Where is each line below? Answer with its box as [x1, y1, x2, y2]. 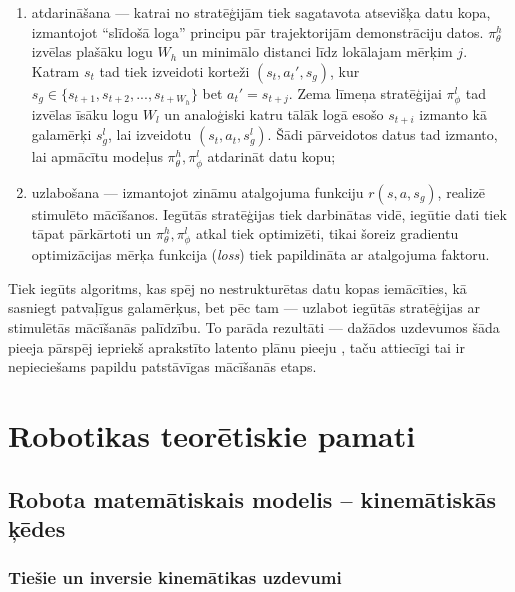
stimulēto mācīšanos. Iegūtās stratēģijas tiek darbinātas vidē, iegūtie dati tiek [31, 203, 507, 224]
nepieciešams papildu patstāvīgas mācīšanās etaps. [8, 356, 317, 377]
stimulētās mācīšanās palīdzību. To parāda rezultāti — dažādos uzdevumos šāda [8, 317, 500, 338]
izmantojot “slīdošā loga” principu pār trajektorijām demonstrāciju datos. [31, 21, 484, 42]
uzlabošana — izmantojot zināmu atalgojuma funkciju [31, 181, 364, 202]
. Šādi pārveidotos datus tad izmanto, [267, 124, 498, 145]
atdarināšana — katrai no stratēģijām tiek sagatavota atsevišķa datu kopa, [31, 2, 491, 22]
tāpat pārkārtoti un [31, 223, 152, 244]
